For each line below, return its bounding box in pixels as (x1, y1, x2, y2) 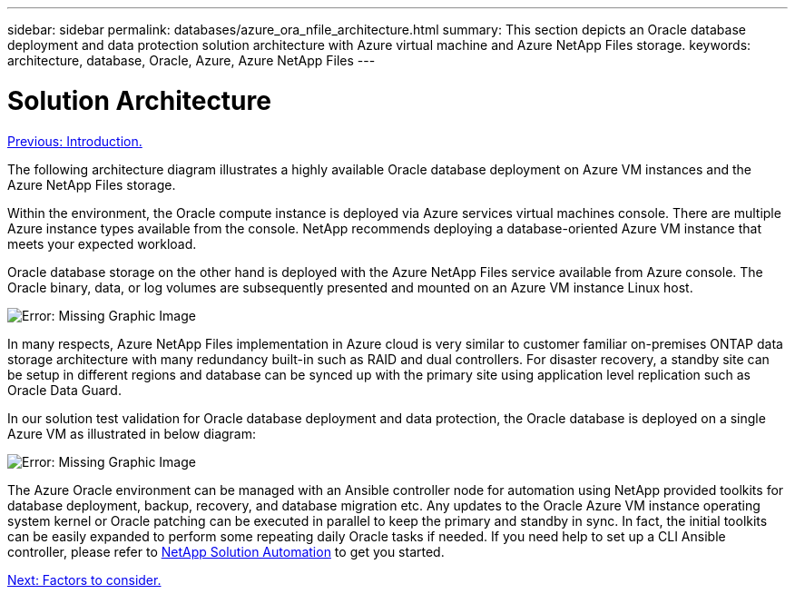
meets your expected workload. (7, 235, 197, 252)
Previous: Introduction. (7, 133, 142, 149)
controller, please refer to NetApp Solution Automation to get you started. (7, 543, 445, 559)
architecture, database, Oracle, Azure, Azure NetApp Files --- (7, 53, 376, 68)
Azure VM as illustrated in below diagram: (7, 425, 257, 441)
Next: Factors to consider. (7, 571, 162, 588)
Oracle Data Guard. (7, 381, 122, 398)
